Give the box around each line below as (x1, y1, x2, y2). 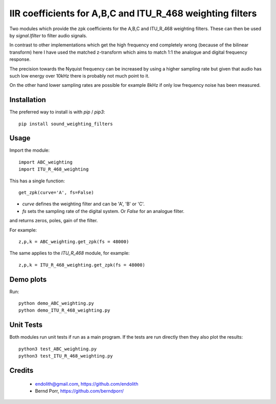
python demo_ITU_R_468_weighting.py (18, 307, 110, 314)
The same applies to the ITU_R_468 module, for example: (9, 250, 130, 256)
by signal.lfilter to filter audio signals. (9, 32, 87, 38)
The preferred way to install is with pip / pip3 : (9, 109, 105, 115)
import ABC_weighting (18, 159, 73, 165)
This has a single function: (9, 178, 65, 184)
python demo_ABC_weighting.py (18, 300, 95, 306)
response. (9, 56, 31, 62)
